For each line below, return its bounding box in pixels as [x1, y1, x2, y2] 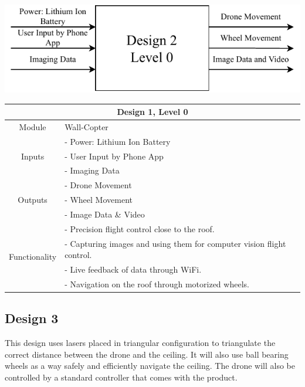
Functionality [9, 250, 57, 262]
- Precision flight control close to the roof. [65, 222, 215, 235]
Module [19, 120, 46, 133]
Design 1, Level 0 [117, 106, 188, 118]
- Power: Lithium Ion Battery [65, 135, 171, 147]
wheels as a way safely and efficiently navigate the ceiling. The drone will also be [5, 359, 295, 372]
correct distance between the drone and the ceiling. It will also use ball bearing [5, 348, 289, 360]
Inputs [21, 150, 45, 162]
